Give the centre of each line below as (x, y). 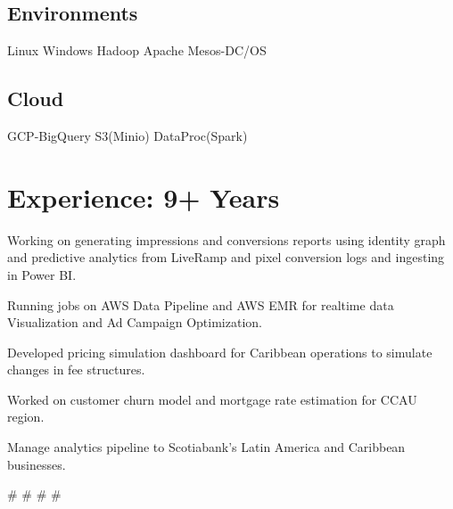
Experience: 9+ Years (144, 197)
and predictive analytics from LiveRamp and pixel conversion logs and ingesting (226, 257)
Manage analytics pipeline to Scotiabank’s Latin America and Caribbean (206, 447)
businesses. (37, 464)
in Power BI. (42, 274)
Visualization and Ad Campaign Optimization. (135, 322)
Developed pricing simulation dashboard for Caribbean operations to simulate (220, 352)
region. (26, 417)
